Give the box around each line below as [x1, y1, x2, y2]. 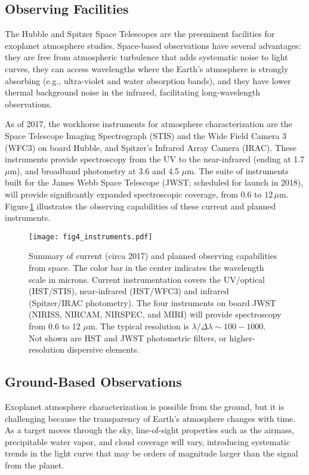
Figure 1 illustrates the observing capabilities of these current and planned [5, 199, 276, 212]
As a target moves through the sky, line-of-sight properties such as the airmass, [5, 424, 295, 436]
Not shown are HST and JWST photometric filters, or [29, 331, 227, 344]
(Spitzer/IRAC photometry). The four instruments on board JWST [29, 296, 276, 309]
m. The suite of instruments [187, 164, 289, 177]
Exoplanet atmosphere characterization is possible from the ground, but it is [5, 400, 285, 412]
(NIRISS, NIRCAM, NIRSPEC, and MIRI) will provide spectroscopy [29, 308, 282, 320]
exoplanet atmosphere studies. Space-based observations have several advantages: [5, 39, 301, 51]
